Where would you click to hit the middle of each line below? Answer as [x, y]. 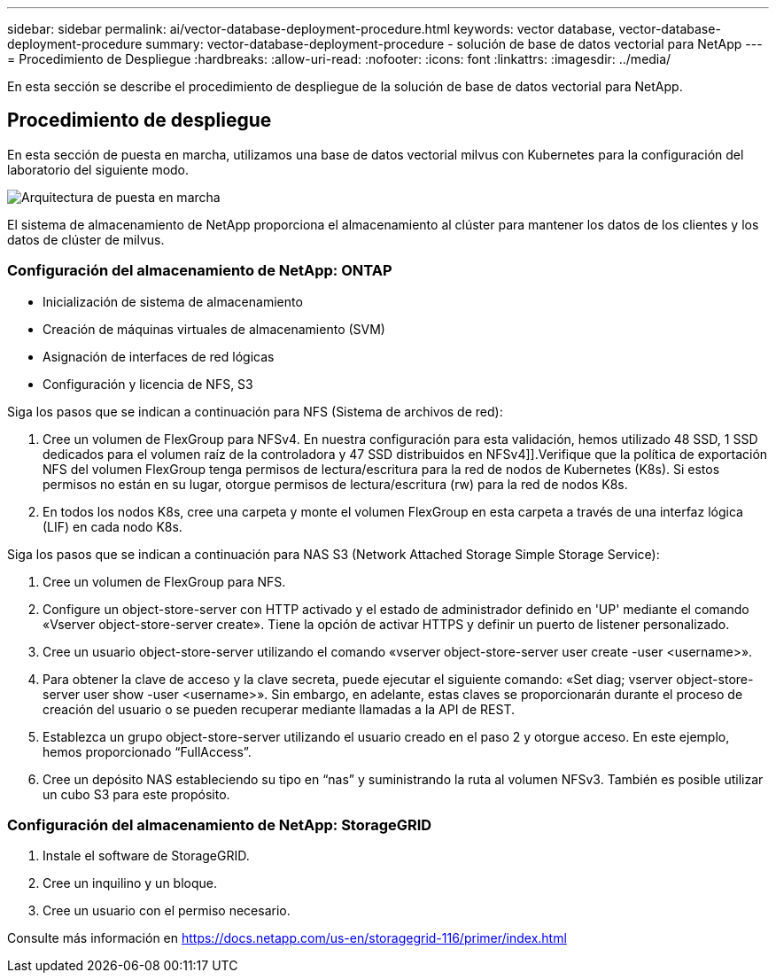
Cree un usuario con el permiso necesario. [167, 911]
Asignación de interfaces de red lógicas [159, 356]
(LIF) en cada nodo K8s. [113, 526]
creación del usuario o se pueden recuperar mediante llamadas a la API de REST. [279, 709]
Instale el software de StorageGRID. [146, 856]
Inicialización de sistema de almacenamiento [173, 301]
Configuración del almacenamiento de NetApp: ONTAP [200, 271]
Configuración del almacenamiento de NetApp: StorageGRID [220, 824]
